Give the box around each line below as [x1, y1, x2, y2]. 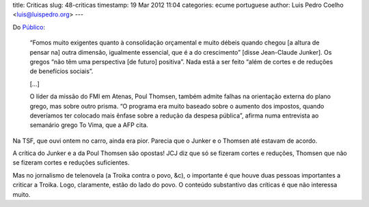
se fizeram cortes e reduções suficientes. [12, 158, 130, 167]
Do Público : [12, 23, 46, 31]
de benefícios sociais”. [29, 67, 94, 75]
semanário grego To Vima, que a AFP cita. [29, 121, 148, 129]
